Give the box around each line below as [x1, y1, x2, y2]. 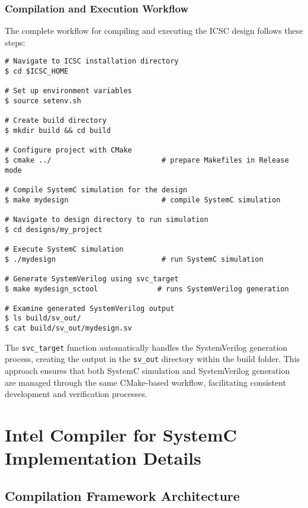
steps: [5, 36, 25, 48]
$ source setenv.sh [5, 97, 81, 106]
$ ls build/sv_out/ [5, 314, 81, 323]
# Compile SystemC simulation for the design [5, 185, 187, 194]
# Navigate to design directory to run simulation [5, 215, 208, 224]
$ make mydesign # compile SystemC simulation [5, 195, 281, 204]
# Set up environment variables [5, 87, 132, 96]
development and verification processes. [5, 388, 147, 400]
